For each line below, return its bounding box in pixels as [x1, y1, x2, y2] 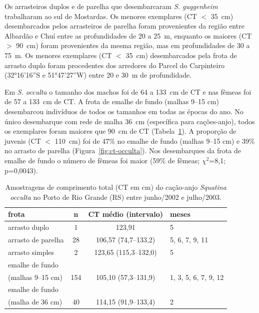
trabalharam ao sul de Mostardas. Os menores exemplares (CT [4, 11, 197, 21]
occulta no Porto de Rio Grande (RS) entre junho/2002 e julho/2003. [10, 191, 221, 202]
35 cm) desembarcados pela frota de [125, 50, 237, 60]
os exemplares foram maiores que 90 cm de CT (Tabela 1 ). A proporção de [4, 126, 236, 136]
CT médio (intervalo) [88, 209, 163, 219]
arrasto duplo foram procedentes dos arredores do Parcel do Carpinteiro [4, 60, 224, 70]
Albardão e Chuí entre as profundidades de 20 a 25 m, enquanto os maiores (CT [4, 30, 252, 41]
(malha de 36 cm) [8, 296, 62, 307]
